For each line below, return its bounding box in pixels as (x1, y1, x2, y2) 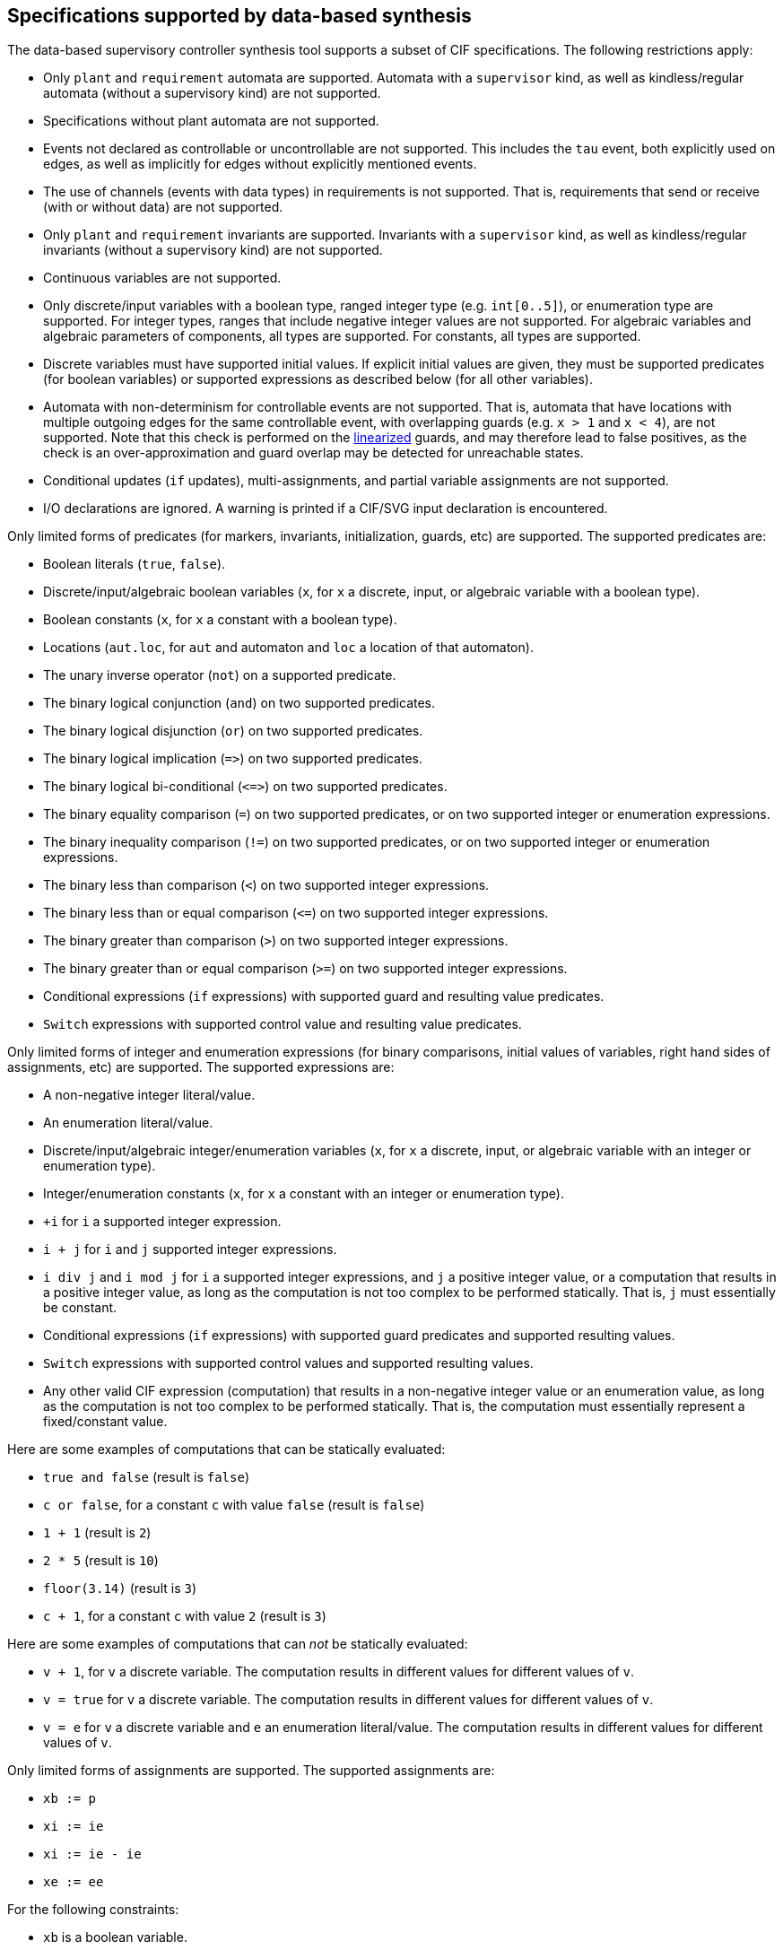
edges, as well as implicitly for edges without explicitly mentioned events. (43, 156, 477, 172)
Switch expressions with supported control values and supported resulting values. (43, 1355, 534, 1371)
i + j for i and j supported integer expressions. (43, 1241, 337, 1258)
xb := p (43, 1791, 97, 1806)
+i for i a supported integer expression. (43, 1214, 282, 1230)
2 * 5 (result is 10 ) (43, 1553, 159, 1569)
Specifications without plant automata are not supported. (43, 113, 379, 129)
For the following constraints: (7, 1902, 179, 1918)
